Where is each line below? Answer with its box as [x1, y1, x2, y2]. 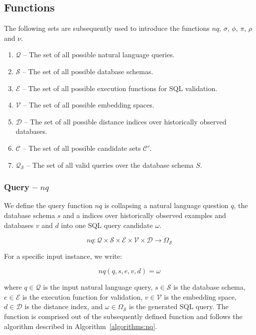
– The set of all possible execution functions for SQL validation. [22, 83, 218, 93]
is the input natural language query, [43, 282, 153, 292]
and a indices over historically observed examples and [63, 210, 226, 220]
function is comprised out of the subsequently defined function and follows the [4, 311, 243, 321]
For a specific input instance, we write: [4, 250, 122, 261]
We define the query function [4, 200, 93, 211]
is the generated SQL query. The [128, 301, 229, 312]
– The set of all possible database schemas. [22, 66, 153, 76]
